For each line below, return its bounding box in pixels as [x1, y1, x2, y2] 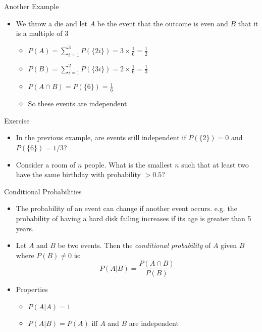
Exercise [4, 115, 30, 126]
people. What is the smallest [84, 159, 173, 170]
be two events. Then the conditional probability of [58, 240, 211, 251]
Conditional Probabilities [4, 186, 82, 196]
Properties [16, 284, 48, 295]
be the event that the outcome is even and [97, 18, 228, 28]
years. [16, 223, 34, 233]
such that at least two [181, 159, 249, 170]
